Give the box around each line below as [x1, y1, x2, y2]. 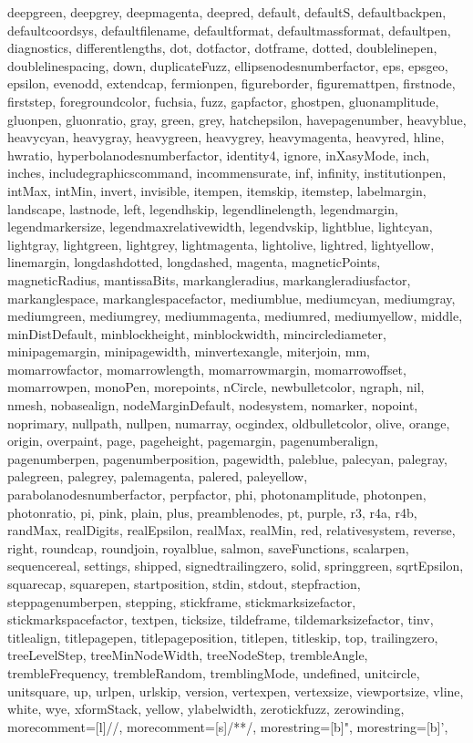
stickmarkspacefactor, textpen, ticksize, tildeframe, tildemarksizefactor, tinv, [7, 610, 434, 629]
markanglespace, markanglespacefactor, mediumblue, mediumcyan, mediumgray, [7, 288, 456, 307]
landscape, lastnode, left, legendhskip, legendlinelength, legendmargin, [7, 199, 398, 218]
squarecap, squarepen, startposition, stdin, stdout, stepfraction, [7, 574, 361, 593]
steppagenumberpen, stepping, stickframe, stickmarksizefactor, [7, 592, 356, 611]
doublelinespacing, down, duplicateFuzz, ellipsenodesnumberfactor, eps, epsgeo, [7, 56, 448, 75]
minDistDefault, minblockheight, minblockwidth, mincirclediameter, [7, 324, 386, 343]
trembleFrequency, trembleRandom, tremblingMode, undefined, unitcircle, [7, 663, 420, 682]
